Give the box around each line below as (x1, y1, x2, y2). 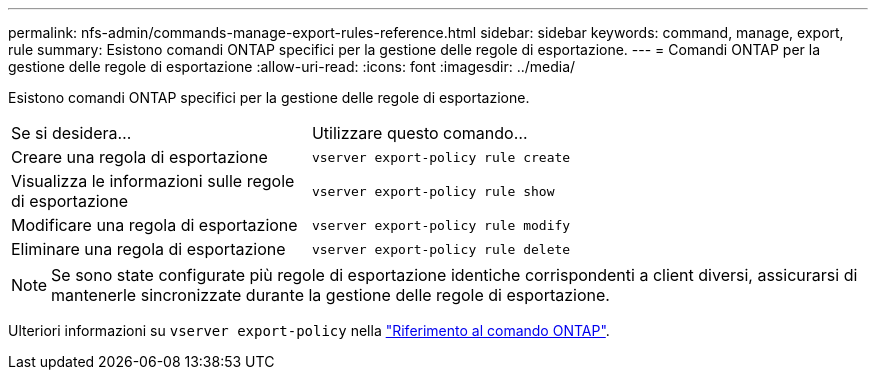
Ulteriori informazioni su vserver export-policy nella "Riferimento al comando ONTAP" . (8, 322, 610, 339)
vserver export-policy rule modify (311, 217, 571, 233)
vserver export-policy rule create (311, 149, 571, 165)
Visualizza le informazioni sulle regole (11, 171, 295, 191)
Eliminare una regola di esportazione (11, 239, 286, 259)
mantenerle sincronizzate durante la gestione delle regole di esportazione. (51, 285, 610, 305)
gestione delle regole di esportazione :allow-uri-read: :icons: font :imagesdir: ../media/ (8, 58, 576, 75)
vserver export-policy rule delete (311, 241, 571, 257)
